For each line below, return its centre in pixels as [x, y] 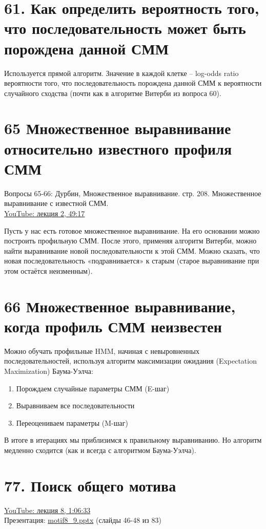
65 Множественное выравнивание [118, 128]
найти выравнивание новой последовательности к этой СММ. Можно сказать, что [132, 250]
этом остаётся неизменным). [48, 270]
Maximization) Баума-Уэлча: [49, 371]
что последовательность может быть [125, 28]
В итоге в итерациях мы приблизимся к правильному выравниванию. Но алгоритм [133, 440]
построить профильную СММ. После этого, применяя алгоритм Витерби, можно [130, 241]
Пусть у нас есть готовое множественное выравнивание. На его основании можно [132, 230]
